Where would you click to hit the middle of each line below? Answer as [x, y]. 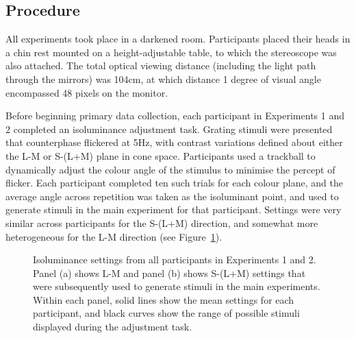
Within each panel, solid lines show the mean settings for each [164, 299]
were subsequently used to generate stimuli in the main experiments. [177, 286]
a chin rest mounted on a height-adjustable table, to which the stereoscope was [171, 52]
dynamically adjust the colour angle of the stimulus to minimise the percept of [170, 169]
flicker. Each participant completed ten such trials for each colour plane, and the [174, 183]
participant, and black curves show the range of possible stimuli [166, 313]
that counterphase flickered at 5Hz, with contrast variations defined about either [174, 142]
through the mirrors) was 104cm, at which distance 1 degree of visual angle [163, 79]
